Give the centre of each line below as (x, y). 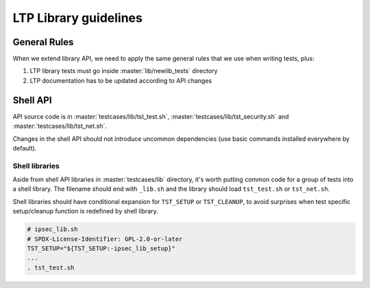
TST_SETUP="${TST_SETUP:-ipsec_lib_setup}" (101, 249)
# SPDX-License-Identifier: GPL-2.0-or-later (105, 239)
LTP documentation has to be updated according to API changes (121, 80)
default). (25, 148)
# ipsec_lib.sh (52, 230)
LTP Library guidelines (78, 18)
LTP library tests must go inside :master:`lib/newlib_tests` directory (124, 71)
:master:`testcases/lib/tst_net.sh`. (60, 126)
